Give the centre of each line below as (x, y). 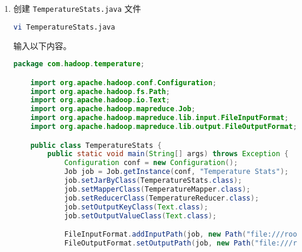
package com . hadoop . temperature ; (79, 64)
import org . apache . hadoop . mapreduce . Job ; (113, 109)
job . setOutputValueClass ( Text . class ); (140, 216)
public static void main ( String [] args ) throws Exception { (168, 154)
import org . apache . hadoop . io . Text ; (100, 100)
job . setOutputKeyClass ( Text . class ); (136, 207)
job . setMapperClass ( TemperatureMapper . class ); (157, 189)
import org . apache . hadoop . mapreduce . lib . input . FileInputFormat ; (160, 118)
